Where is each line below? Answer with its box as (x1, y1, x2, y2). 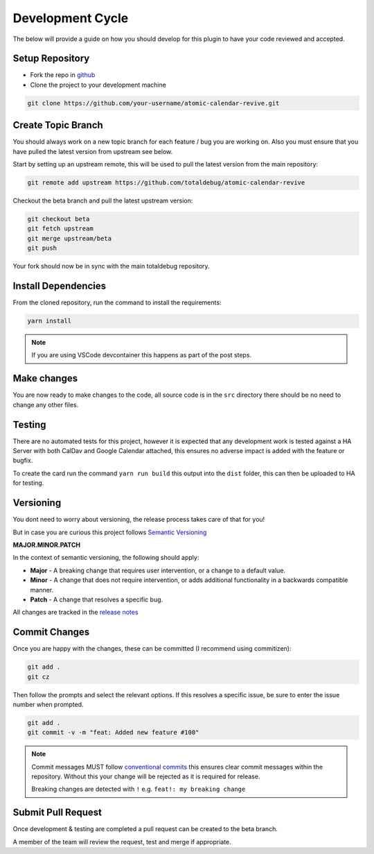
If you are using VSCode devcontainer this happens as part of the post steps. (31, 351, 252, 359)
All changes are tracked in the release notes (12, 608, 139, 617)
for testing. (12, 479, 44, 487)
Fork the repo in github (30, 71, 96, 79)
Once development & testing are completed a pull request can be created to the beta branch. (12, 825, 278, 833)
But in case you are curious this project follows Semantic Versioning (12, 528, 207, 536)
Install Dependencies (12, 280, 107, 292)
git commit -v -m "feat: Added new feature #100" (27, 728, 199, 737)
